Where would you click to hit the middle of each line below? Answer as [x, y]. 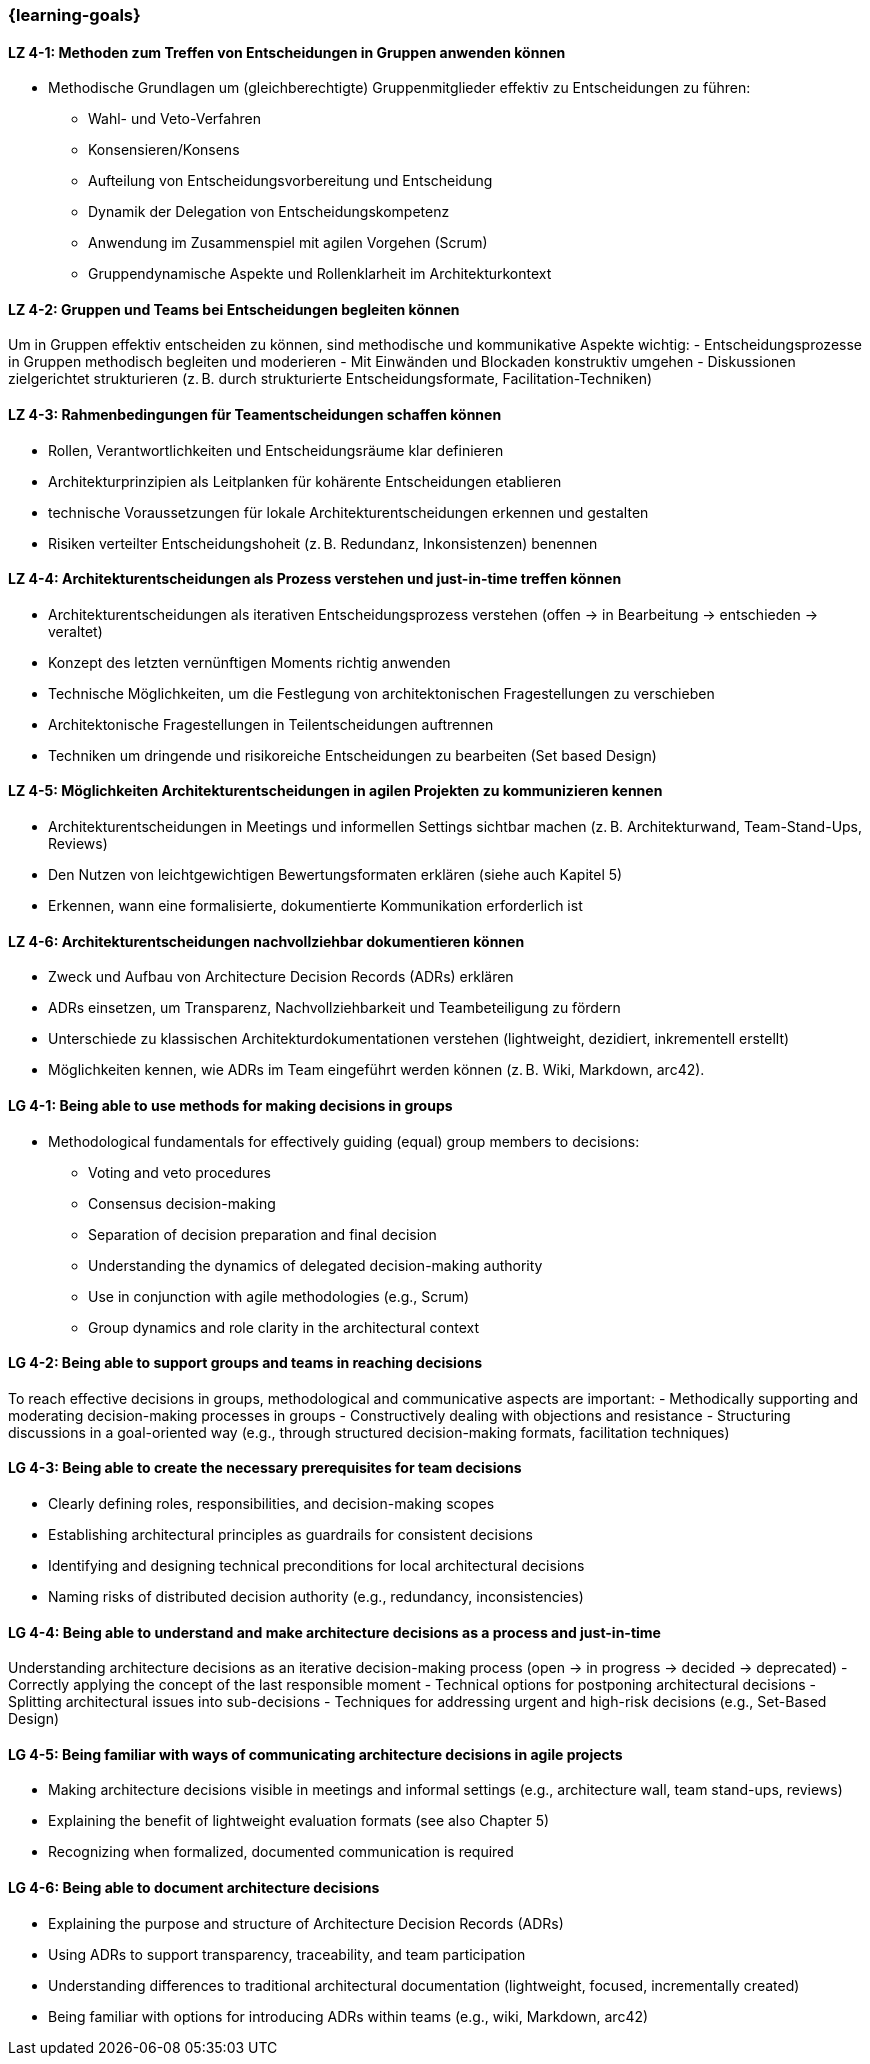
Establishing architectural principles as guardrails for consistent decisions [290, 1534]
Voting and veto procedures [179, 1172]
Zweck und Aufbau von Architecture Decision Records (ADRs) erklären [281, 977]
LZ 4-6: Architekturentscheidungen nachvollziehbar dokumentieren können [266, 941]
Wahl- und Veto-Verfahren [174, 119]
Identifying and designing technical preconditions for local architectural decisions [316, 1565]
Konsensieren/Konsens [164, 150]
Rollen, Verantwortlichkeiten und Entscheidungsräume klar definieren [276, 450]
